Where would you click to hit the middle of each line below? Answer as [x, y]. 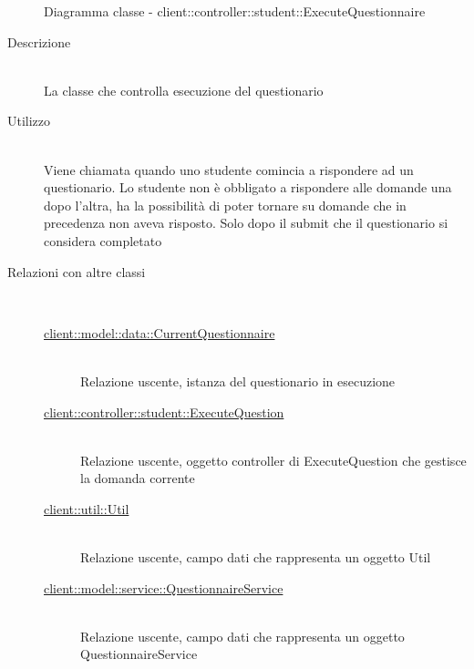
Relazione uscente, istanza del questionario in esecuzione [238, 381]
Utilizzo [29, 121]
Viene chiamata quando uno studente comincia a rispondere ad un [229, 169]
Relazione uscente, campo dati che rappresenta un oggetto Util [256, 557]
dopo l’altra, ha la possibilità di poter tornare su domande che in [225, 205]
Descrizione [39, 41]
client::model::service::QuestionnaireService [164, 587]
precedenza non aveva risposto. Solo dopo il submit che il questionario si [246, 223]
